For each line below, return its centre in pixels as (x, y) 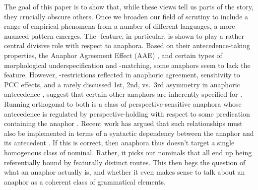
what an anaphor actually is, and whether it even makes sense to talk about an (125, 172)
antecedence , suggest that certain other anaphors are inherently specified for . (123, 94)
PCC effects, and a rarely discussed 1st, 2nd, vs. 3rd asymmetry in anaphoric (122, 84)
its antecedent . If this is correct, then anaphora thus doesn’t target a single (119, 143)
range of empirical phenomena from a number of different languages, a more (120, 26)
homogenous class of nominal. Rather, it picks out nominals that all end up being (128, 152)
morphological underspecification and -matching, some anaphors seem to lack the (127, 65)
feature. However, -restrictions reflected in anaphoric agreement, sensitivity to (122, 75)
